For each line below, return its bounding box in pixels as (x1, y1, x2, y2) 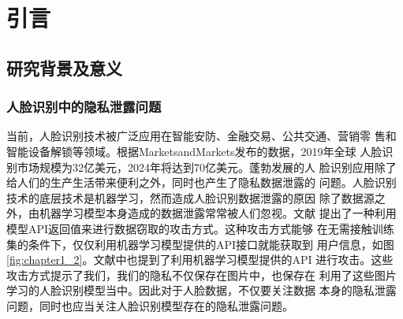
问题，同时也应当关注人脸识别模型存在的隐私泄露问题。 (6, 297, 293, 313)
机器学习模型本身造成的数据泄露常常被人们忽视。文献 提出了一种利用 (39, 205, 397, 221)
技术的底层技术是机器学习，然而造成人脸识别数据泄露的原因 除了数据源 (6, 189, 375, 206)
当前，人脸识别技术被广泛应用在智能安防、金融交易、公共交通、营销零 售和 (6, 128, 397, 144)
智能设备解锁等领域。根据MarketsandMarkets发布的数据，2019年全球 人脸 (6, 143, 382, 159)
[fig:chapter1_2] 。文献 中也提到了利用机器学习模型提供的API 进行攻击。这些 (6, 251, 394, 268)
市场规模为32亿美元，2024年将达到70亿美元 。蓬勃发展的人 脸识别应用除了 (17, 158, 397, 175)
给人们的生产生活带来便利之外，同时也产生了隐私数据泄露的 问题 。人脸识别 (6, 174, 397, 191)
